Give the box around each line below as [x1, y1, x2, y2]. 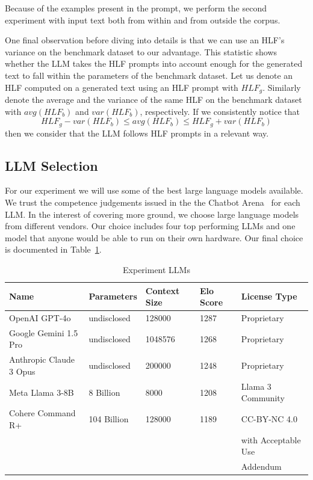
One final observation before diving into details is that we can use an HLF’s [5, 34, 285, 46]
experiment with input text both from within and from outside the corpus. [5, 13, 280, 26]
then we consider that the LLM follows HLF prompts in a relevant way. [5, 126, 269, 139]
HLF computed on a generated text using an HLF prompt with [5, 81, 238, 93]
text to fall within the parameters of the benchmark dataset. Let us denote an [5, 69, 293, 81]
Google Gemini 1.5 [9, 326, 78, 339]
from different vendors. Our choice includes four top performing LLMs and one [5, 220, 296, 232]
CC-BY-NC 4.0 [241, 413, 297, 425]
